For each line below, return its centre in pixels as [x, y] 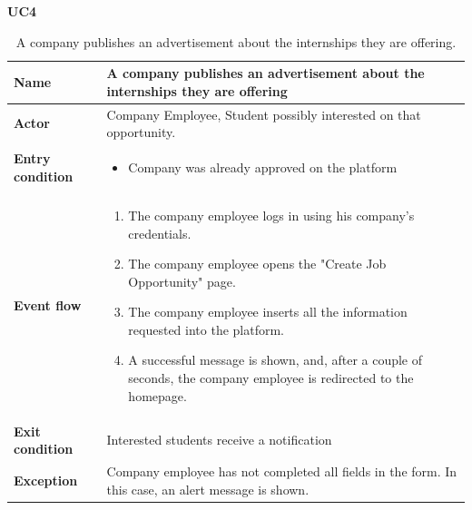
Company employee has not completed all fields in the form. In [282, 471]
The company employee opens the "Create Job [257, 264]
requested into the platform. [206, 329]
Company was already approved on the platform [263, 167]
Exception [46, 480]
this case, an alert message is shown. [208, 489]
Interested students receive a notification [219, 440]
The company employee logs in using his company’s [271, 215]
